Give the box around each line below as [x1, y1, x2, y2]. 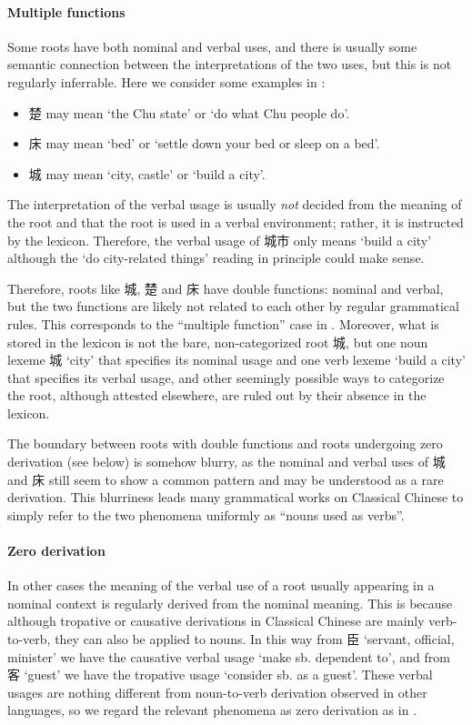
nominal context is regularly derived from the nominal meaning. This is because [7, 593, 453, 612]
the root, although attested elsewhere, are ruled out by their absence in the [7, 386, 427, 405]
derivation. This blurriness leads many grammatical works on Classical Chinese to [7, 488, 464, 507]
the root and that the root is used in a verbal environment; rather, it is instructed [7, 212, 464, 231]
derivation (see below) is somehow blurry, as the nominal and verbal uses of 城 [7, 452, 446, 471]
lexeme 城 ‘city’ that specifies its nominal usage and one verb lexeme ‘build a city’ [7, 350, 466, 369]
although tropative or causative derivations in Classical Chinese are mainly [7, 611, 425, 630]
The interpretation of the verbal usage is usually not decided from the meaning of [7, 195, 462, 214]
